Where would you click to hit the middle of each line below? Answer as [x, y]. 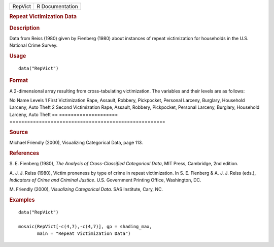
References [24, 153]
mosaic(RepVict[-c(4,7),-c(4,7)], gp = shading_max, [85, 226]
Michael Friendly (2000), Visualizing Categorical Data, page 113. [76, 143]
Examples [22, 200]
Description [25, 28]
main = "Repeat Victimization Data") [84, 234]
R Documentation [57, 6]
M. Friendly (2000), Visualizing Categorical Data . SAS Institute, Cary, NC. [86, 189]
